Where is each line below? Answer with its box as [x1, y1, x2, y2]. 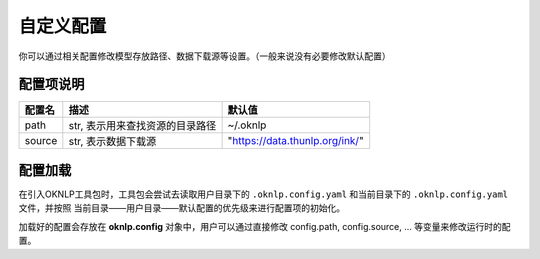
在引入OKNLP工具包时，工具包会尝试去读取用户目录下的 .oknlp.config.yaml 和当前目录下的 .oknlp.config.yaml [18, 188, 509, 200]
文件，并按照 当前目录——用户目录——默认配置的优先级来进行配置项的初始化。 [18, 202, 345, 214]
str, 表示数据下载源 [68, 135, 157, 149]
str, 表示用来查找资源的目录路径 [68, 119, 217, 133]
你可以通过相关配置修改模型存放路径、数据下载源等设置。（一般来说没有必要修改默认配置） [18, 50, 391, 62]
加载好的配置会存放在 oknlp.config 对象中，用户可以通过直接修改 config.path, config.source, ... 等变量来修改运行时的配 [18, 220, 511, 232]
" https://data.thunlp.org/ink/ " [227, 134, 364, 148]
